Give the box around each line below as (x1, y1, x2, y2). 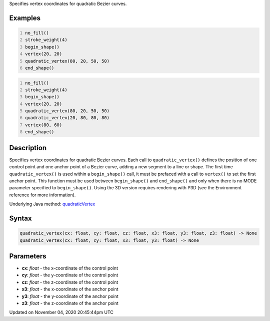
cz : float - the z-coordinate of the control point (21, 279, 118, 285)
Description (9, 143, 47, 152)
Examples (9, 14, 41, 22)
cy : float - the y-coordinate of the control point (21, 272, 118, 278)
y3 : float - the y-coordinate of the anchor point (21, 293, 118, 299)
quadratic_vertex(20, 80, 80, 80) (25, 115, 110, 121)
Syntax (9, 214, 32, 222)
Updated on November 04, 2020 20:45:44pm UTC (9, 309, 113, 315)
